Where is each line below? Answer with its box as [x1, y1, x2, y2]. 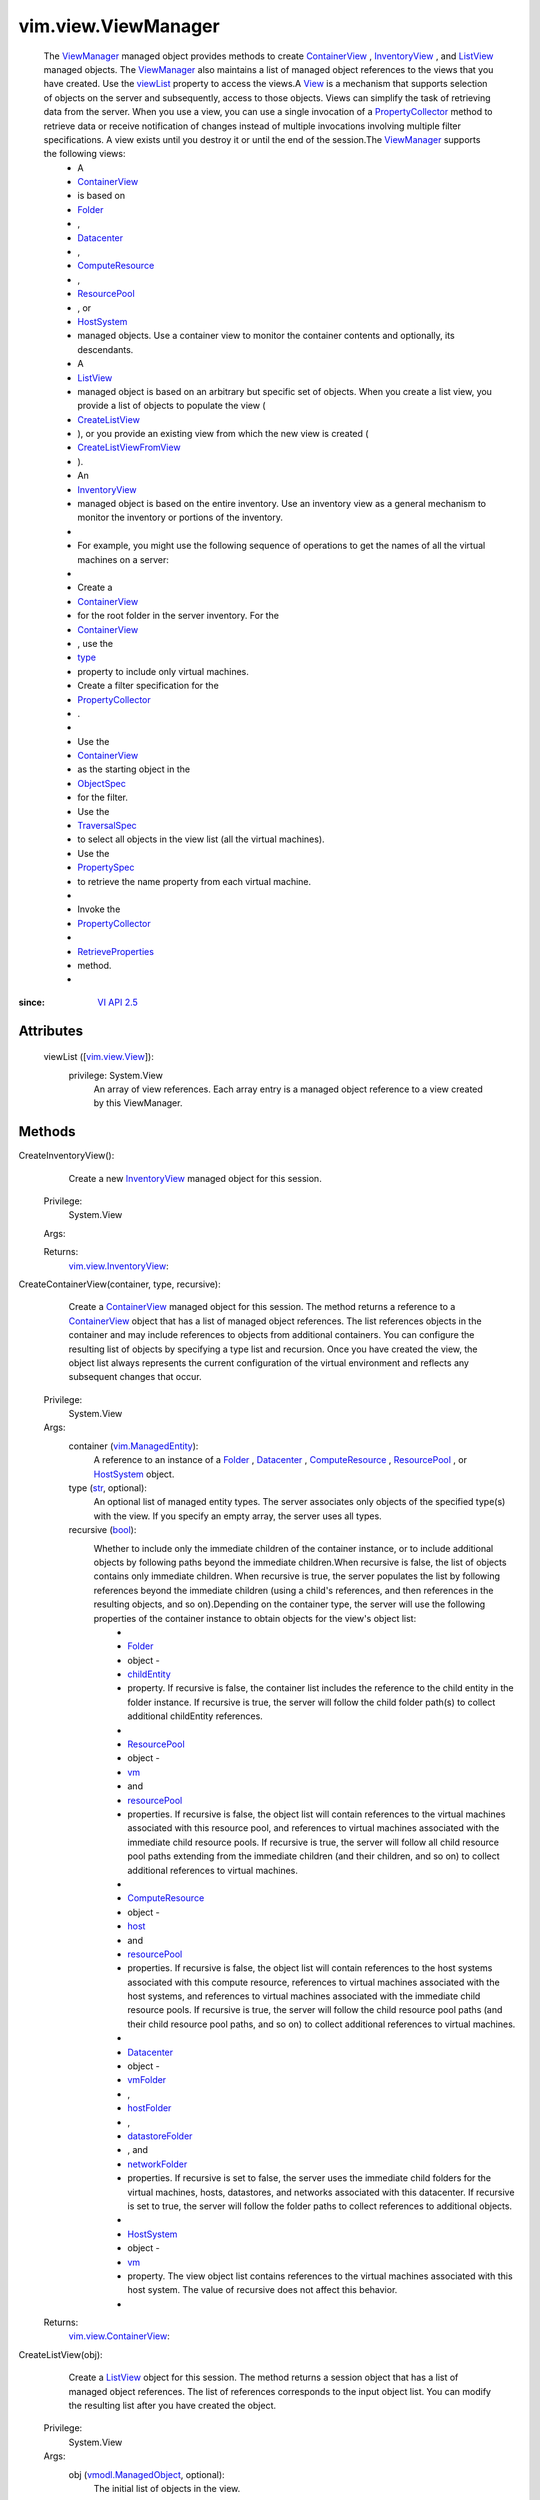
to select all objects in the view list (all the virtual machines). [77, 833, 325, 845]
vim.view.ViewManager [18, 15, 220, 37]
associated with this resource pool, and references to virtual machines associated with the [127, 1822, 500, 1834]
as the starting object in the [77, 763, 190, 775]
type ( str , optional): [68, 1482, 147, 1494]
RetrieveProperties [77, 945, 155, 957]
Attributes [18, 1022, 84, 1039]
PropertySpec [77, 861, 135, 874]
